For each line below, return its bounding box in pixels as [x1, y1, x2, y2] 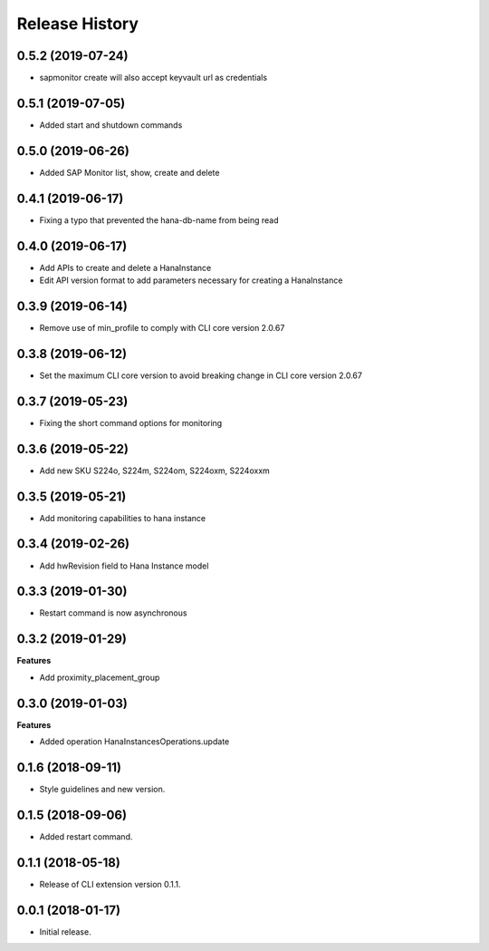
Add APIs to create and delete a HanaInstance [39, 262, 212, 273]
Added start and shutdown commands [39, 119, 183, 131]
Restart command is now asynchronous [39, 607, 187, 618]
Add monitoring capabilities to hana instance [39, 512, 206, 523]
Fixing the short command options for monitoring [39, 417, 223, 428]
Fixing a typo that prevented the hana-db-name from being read [39, 214, 280, 226]
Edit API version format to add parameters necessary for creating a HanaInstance [39, 275, 343, 286]
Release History [16, 14, 139, 34]
